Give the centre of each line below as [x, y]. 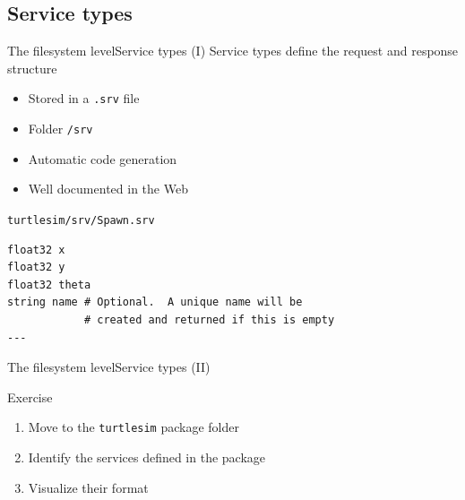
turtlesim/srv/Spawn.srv [81, 220]
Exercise [30, 397]
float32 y [36, 267]
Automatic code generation [103, 158]
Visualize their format [88, 487]
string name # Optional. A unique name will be [155, 302]
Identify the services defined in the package [147, 457]
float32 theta [49, 284]
